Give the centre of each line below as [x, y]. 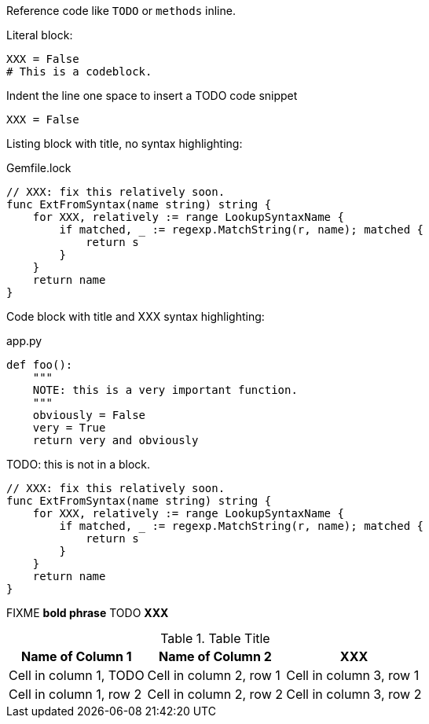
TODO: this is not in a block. [79, 464]
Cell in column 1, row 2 [75, 694]
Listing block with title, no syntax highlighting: [125, 143]
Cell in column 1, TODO [77, 675]
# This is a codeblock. [79, 72]
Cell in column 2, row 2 [215, 694]
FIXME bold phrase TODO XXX [88, 613]
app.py [24, 341]
